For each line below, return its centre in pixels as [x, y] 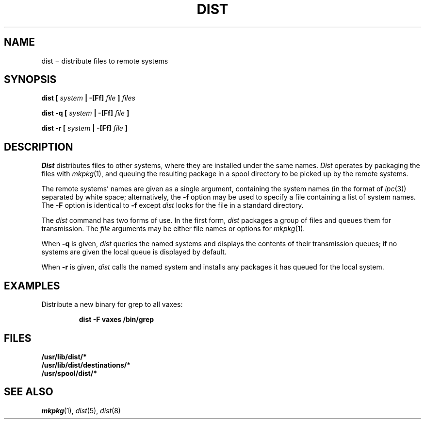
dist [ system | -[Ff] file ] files [88, 98]
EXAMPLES [32, 286]
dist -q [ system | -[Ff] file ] [85, 113]
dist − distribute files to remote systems [105, 61]
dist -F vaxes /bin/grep [116, 320]
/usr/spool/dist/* [69, 373]
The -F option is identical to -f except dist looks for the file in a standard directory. [172, 205]
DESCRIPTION [39, 147]
